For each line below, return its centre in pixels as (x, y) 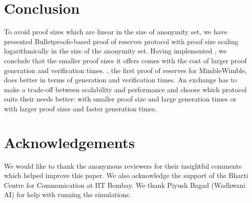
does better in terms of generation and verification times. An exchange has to (121, 80)
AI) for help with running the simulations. (68, 194)
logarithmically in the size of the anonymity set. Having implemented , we (115, 51)
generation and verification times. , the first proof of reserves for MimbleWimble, (126, 70)
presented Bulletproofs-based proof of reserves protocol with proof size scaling (121, 41)
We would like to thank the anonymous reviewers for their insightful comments (123, 165)
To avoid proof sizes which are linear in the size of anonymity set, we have (116, 32)
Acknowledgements (70, 142)
